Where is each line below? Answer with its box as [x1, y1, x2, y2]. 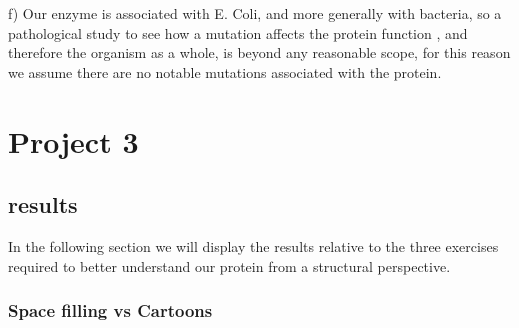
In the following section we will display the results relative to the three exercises [8, 235, 499, 256]
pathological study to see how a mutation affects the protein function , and [8, 22, 468, 43]
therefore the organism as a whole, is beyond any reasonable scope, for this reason [8, 42, 511, 63]
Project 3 [8, 120, 139, 161]
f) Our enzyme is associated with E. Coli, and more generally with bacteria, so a [8, 3, 502, 23]
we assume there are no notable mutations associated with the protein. [8, 61, 442, 82]
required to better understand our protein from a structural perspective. [8, 255, 451, 276]
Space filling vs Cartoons [8, 298, 213, 323]
